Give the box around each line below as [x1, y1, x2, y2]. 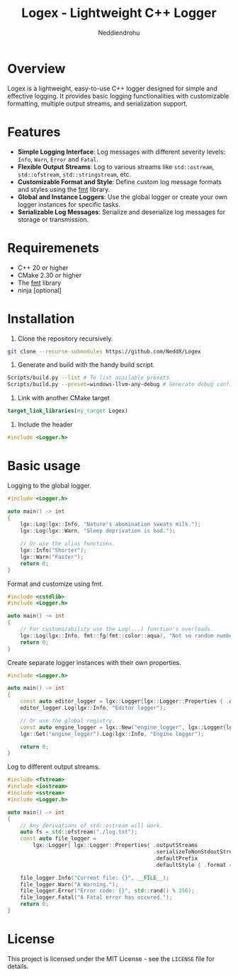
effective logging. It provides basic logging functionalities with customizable [7, 91, 229, 100]
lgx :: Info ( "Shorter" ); [20, 547, 87, 554]
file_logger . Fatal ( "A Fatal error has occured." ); [20, 894, 173, 901]
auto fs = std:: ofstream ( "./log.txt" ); [20, 829, 138, 836]
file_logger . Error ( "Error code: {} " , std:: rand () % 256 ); [20, 887, 195, 895]
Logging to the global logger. [7, 481, 92, 489]
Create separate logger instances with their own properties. [7, 658, 182, 666]
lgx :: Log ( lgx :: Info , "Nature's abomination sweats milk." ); [20, 521, 201, 528]
